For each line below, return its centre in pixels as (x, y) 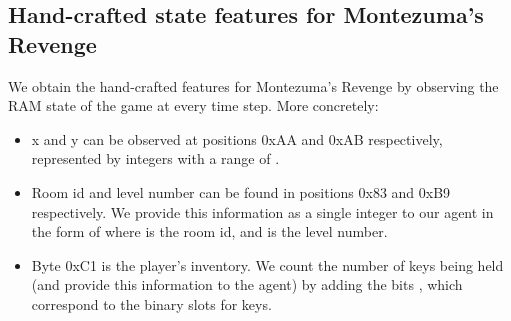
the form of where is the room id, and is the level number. (209, 231)
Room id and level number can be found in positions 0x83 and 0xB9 (241, 191)
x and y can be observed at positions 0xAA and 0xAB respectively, (237, 138)
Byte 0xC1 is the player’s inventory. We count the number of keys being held (267, 264)
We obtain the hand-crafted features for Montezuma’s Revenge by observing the (253, 85)
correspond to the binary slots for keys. (151, 303)
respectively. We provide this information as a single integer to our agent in (262, 211)
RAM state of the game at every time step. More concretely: (193, 105)
